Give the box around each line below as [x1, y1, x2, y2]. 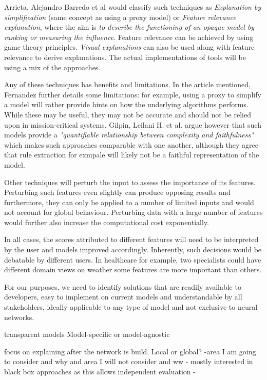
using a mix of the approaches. [4, 62, 101, 72]
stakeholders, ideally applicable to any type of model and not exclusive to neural [4, 302, 258, 312]
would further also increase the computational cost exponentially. [4, 216, 209, 227]
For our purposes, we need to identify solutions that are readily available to [4, 281, 241, 292]
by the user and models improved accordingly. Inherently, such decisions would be [4, 244, 262, 255]
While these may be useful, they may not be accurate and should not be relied [4, 109, 251, 119]
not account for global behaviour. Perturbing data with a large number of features [4, 207, 263, 217]
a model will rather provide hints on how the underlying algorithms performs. [4, 99, 249, 110]
